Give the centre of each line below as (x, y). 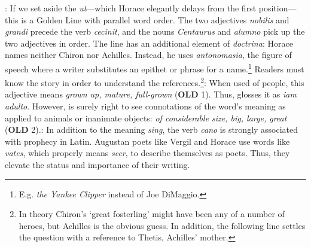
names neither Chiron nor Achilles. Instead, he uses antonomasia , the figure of (148, 55)
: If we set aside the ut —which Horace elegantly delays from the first (131, 8)
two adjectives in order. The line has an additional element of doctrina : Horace (149, 43)
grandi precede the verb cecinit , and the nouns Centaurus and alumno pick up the (155, 31)
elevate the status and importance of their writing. (97, 165)
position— (278, 8)
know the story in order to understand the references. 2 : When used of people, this (155, 82)
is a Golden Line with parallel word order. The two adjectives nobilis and (155, 19)
